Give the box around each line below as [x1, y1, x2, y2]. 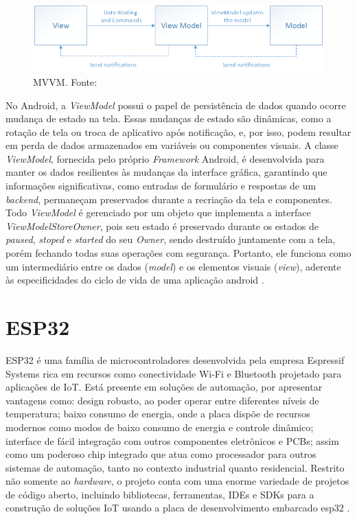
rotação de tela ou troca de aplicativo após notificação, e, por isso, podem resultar [5, 124, 352, 139]
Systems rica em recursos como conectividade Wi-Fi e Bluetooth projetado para [5, 366, 342, 380]
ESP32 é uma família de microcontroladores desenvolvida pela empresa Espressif [5, 352, 345, 367]
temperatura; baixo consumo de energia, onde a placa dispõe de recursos [5, 406, 310, 421]
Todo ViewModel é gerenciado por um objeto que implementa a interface [5, 205, 311, 220]
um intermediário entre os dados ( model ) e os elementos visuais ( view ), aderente [5, 259, 341, 273]
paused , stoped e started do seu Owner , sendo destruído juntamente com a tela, [5, 232, 336, 246]
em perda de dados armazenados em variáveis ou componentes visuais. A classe [5, 138, 338, 152]
